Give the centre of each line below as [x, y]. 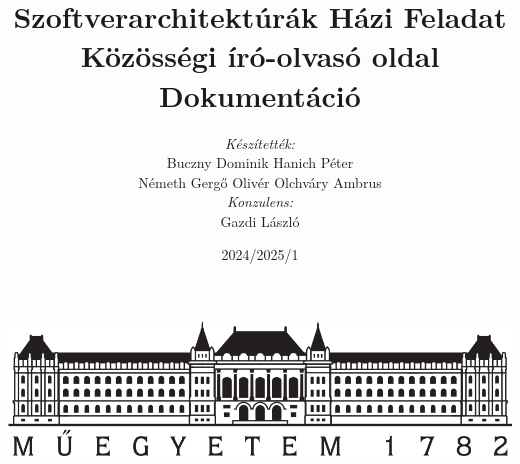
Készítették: [260, 142]
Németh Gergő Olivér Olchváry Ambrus [260, 181]
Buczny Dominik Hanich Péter [260, 162]
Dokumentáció [260, 94]
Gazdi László [260, 220]
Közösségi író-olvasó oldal [260, 55]
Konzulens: [260, 201]
